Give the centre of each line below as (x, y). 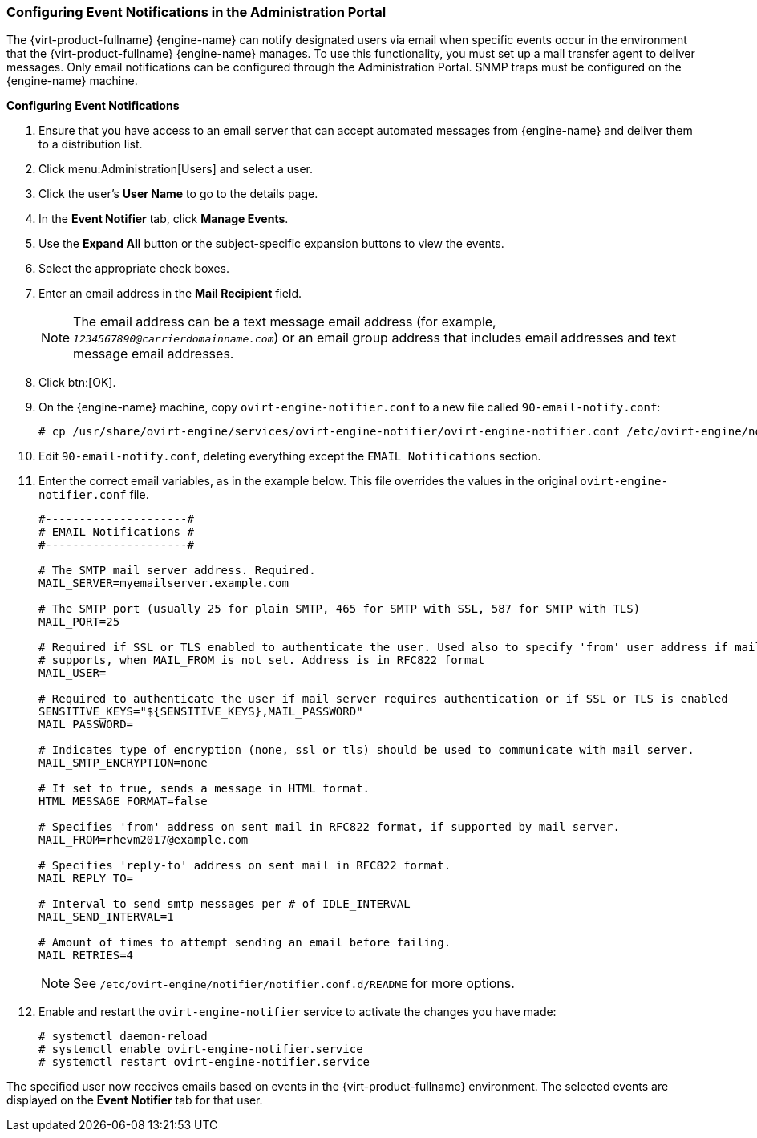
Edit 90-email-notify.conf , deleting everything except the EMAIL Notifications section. (290, 456)
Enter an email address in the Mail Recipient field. (170, 294)
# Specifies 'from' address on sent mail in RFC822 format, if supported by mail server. (329, 827)
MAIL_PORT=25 (79, 622)
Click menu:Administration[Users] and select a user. (176, 169)
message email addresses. (154, 354)
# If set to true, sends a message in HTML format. (204, 789)
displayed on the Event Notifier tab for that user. (135, 1100)
